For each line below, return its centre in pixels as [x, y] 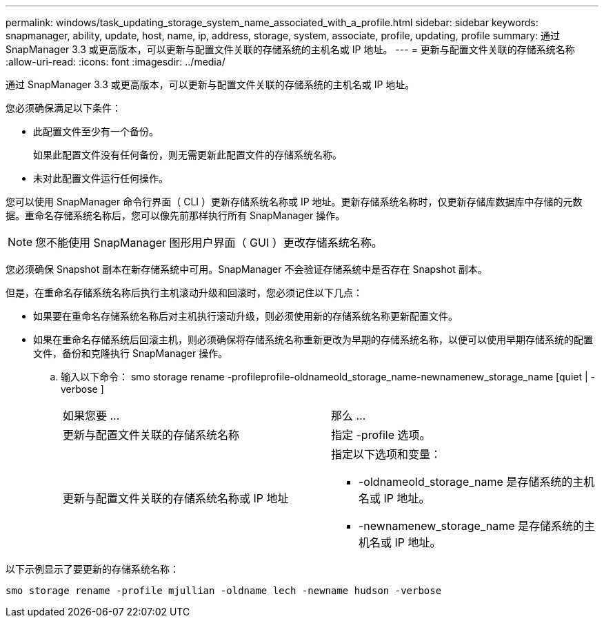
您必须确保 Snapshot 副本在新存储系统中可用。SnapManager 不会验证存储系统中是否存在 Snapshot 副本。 [246, 269]
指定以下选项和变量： [386, 454]
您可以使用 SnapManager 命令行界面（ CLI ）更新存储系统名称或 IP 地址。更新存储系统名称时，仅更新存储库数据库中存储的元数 [294, 202]
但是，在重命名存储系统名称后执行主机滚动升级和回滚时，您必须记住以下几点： [184, 293]
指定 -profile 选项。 [381, 435]
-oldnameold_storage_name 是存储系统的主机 [477, 482]
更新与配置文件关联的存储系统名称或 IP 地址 [176, 498]
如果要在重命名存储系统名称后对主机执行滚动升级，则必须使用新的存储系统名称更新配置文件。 [245, 316]
